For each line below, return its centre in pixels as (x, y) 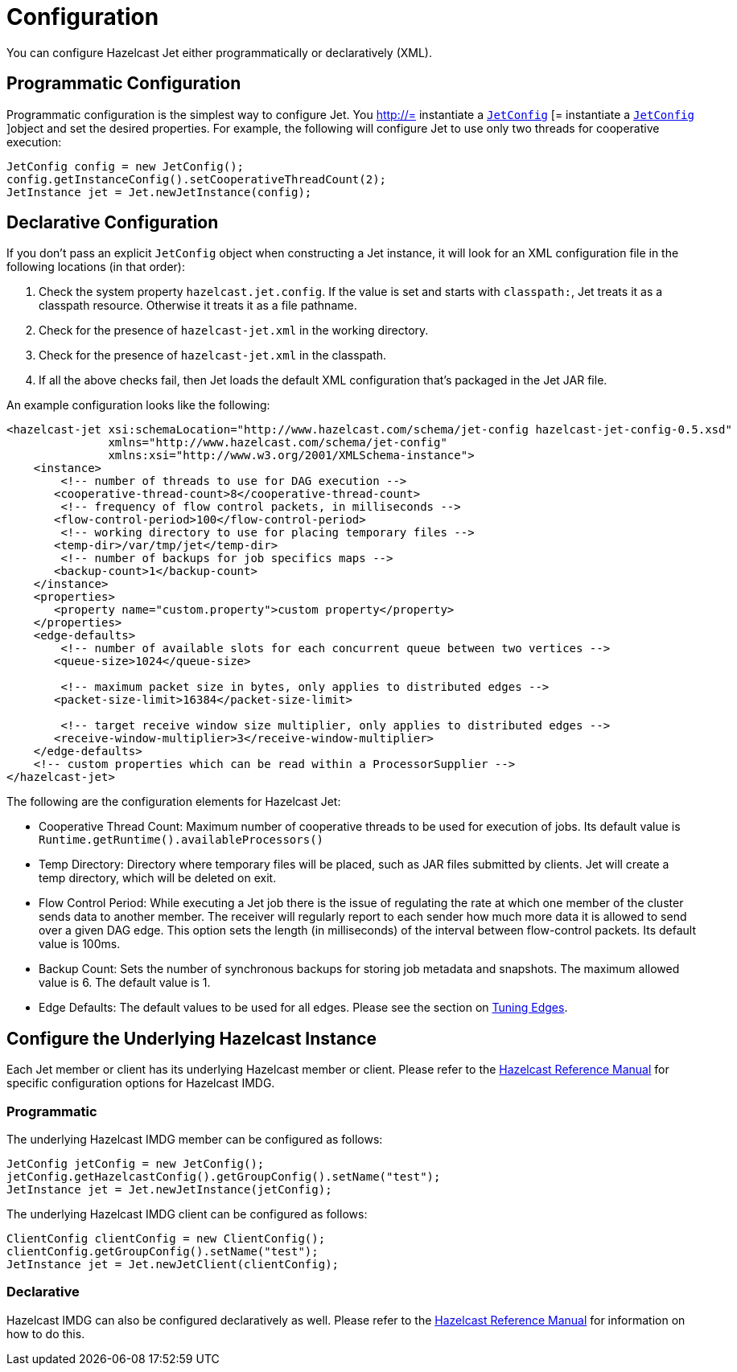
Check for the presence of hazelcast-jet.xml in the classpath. (213, 355)
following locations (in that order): (96, 267)
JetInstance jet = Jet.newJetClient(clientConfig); (173, 1265)
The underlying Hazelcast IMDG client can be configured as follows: (187, 1214)
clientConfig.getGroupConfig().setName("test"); (163, 1252)
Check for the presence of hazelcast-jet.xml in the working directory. (234, 331)
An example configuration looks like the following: (138, 405)
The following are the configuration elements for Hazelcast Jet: (174, 802)
